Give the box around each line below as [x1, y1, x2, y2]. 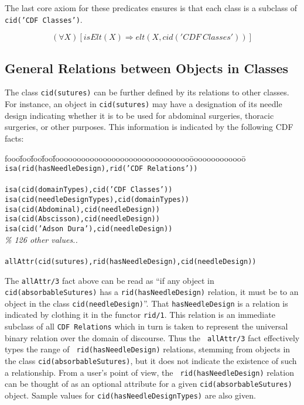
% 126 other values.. [5, 233, 78, 245]
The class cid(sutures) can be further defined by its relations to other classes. [5, 86, 289, 98]
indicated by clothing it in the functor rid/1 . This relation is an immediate [5, 308, 275, 321]
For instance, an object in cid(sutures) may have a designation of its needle [5, 98, 282, 110]
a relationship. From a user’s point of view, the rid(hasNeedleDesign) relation [5, 366, 294, 378]
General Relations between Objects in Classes [5, 59, 289, 77]
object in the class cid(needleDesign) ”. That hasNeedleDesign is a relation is [5, 297, 288, 309]
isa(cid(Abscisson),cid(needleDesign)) [5, 215, 160, 224]
